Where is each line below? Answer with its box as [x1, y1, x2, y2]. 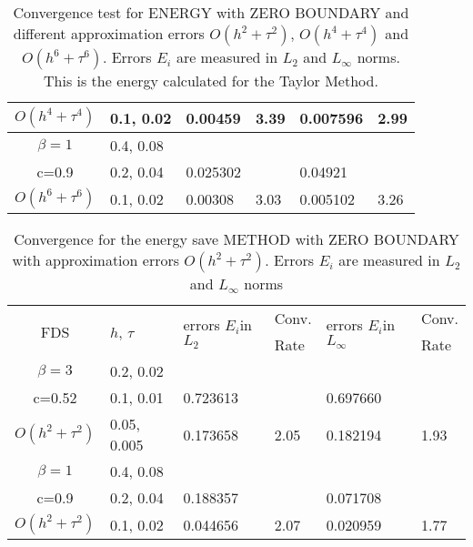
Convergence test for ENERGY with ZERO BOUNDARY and [13, 2, 409, 23]
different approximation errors [13, 23, 205, 44]
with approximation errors [12, 249, 180, 270]
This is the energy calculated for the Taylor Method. [43, 70, 378, 91]
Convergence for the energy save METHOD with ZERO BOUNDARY [14, 228, 459, 249]
